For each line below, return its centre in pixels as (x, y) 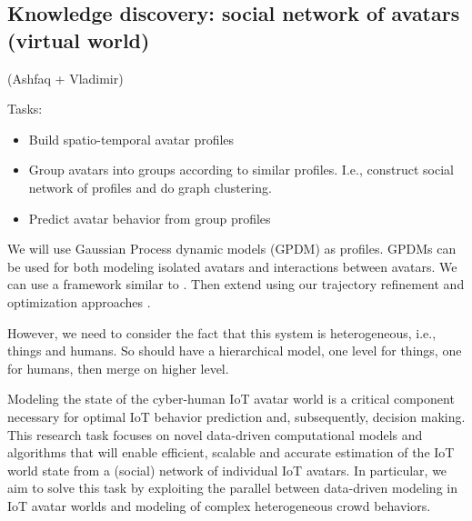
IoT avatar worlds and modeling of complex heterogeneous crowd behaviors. (219, 505)
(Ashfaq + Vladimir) (65, 78)
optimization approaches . (79, 301)
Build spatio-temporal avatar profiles (131, 139)
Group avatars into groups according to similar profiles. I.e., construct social (241, 170)
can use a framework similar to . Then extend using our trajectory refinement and (236, 284)
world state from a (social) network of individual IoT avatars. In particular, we (227, 470)
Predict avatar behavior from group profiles (150, 218)
